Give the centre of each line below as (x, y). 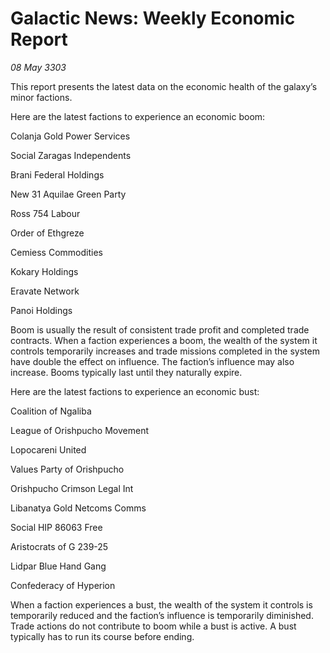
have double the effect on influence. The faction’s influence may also (152, 361)
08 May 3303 (38, 67)
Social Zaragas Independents (71, 155)
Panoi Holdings (41, 310)
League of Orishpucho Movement (79, 430)
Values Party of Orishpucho (67, 469)
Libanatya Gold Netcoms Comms (78, 508)
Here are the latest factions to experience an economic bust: (135, 391)
